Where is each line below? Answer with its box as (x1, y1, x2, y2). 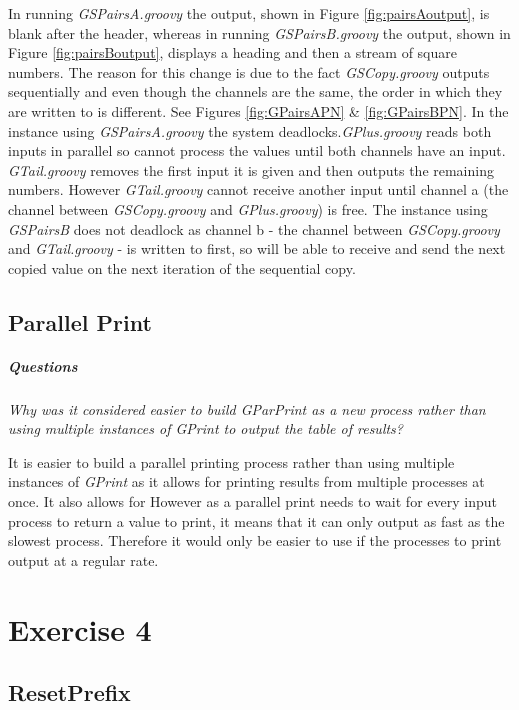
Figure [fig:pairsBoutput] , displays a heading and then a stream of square (8, 42, 457, 63)
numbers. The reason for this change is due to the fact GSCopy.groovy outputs (8, 61, 490, 82)
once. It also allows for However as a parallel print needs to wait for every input (8, 491, 497, 512)
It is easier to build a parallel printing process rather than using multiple (8, 451, 455, 472)
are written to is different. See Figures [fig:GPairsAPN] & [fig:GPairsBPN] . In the (8, 100, 509, 121)
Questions (8, 355, 78, 376)
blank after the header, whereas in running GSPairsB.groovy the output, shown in (8, 22, 511, 43)
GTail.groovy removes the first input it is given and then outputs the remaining (8, 159, 494, 180)
